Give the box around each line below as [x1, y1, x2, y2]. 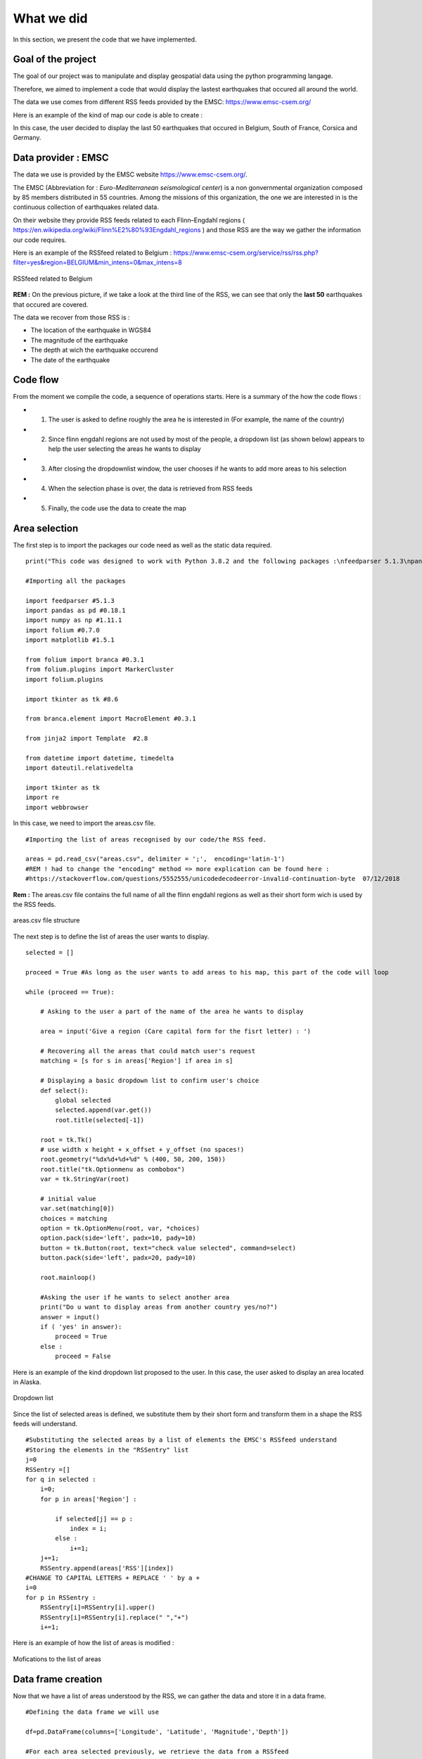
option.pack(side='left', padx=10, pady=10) [39, 1234, 196, 1242]
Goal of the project [13, 53, 96, 65]
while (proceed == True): [25, 988, 115, 996]
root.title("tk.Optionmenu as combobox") [39, 1165, 186, 1173]
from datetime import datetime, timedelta [25, 754, 174, 762]
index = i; [70, 1525, 108, 1532]
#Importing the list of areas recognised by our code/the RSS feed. [25, 835, 267, 844]
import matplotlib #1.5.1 [25, 636, 115, 644]
